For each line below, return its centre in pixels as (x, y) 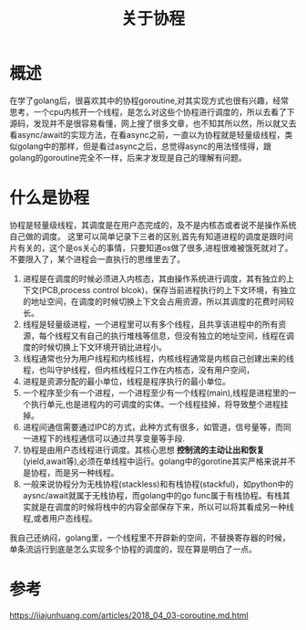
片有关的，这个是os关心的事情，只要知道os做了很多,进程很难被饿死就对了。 (151, 247)
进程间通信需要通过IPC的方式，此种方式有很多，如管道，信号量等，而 (153, 426)
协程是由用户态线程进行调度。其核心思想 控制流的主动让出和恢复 (143, 449)
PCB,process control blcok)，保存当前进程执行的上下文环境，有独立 (169, 289)
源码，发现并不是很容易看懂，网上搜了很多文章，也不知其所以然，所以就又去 (153, 123)
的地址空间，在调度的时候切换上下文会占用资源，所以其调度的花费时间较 (158, 301)
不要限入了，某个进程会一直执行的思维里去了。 (97, 259)
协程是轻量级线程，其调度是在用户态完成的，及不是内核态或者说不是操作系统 (153, 225)
